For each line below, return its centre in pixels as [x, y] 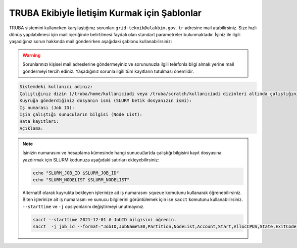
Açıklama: [31, 128]
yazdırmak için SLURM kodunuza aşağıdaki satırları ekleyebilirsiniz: [91, 160]
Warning [31, 55]
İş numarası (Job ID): [47, 107]
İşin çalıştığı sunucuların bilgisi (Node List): [81, 115]
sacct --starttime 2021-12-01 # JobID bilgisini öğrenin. [105, 220]
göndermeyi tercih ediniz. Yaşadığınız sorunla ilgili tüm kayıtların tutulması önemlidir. [108, 71]
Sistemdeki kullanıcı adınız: [56, 87]
